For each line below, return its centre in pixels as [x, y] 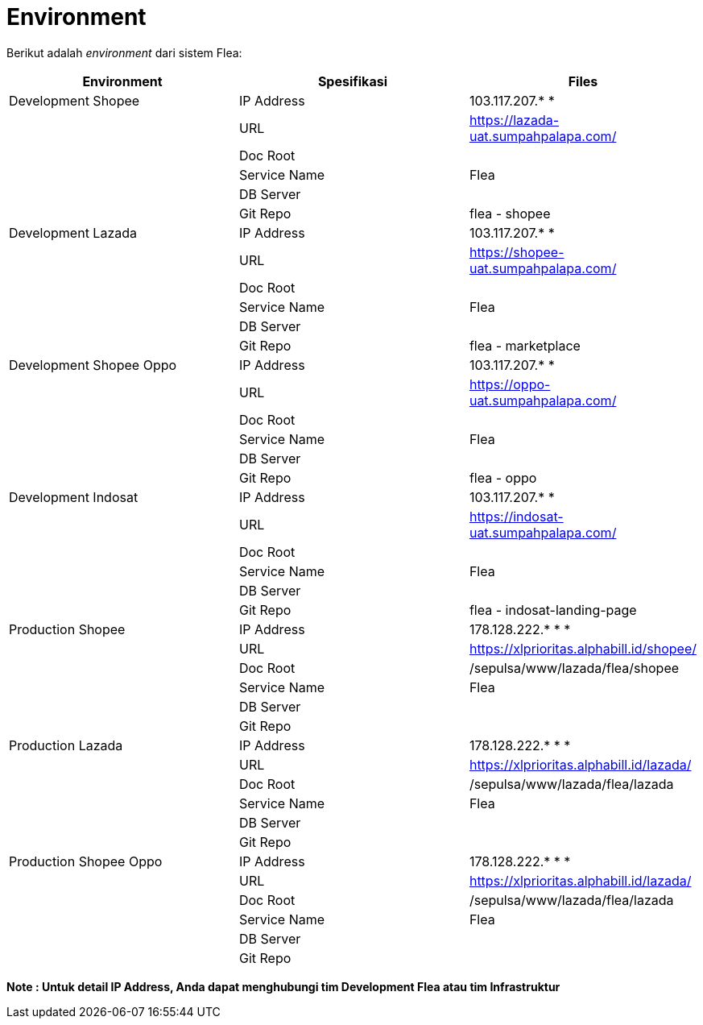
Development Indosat [74, 497]
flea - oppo [503, 477]
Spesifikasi [352, 81]
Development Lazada [73, 232]
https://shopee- [517, 252]
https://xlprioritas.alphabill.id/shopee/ [583, 648]
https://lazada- [514, 120]
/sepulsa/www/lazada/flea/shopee [574, 668]
